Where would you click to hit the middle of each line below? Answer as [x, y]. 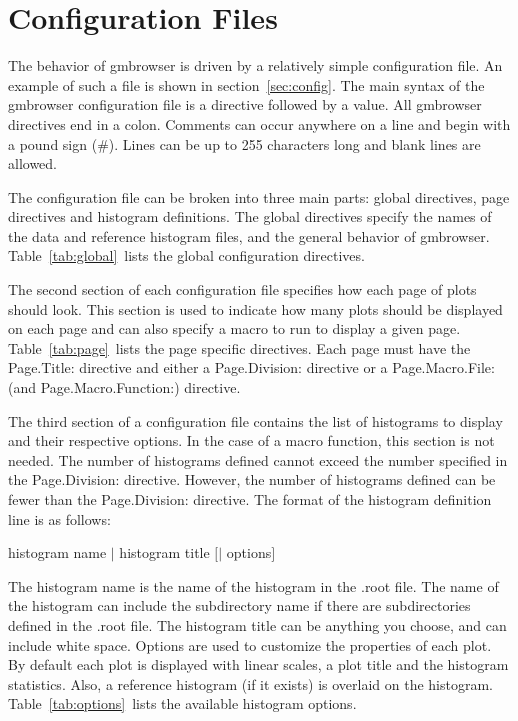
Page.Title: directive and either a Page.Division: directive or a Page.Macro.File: [251, 367]
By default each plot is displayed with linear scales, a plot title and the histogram [258, 664]
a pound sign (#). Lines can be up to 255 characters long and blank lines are [244, 143]
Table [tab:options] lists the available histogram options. [182, 703]
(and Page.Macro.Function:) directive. [124, 387]
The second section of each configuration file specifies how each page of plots [242, 289]
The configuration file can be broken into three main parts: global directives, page [259, 196]
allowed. [32, 163]
